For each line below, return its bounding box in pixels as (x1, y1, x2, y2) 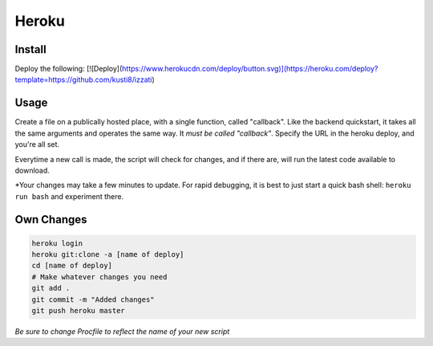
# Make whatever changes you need (31, 272, 168, 281)
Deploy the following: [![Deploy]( (14, 64, 123, 74)
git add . (31, 283, 71, 293)
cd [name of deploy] (31, 261, 112, 271)
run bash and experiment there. (14, 191, 124, 201)
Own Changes (14, 213, 87, 226)
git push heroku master (31, 306, 126, 315)
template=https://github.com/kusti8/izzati (14, 75, 152, 84)
